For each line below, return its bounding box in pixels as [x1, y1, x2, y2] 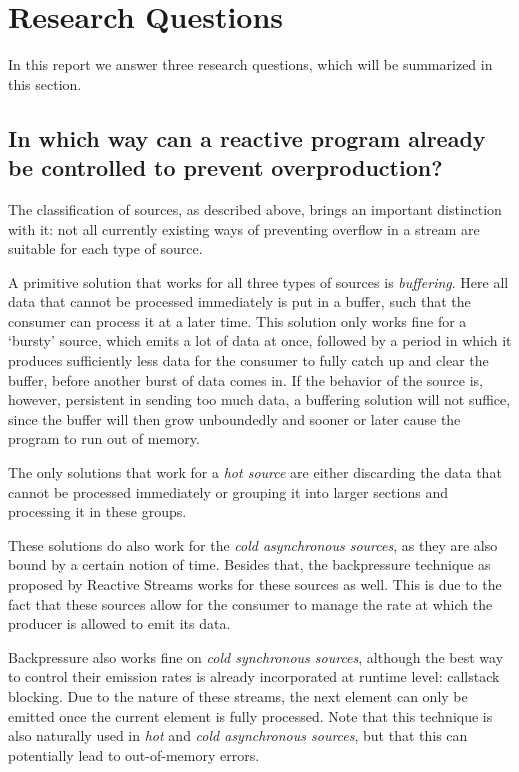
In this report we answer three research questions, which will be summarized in [8, 54, 493, 75]
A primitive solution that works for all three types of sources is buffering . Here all [8, 271, 509, 292]
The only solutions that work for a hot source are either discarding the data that [8, 462, 502, 483]
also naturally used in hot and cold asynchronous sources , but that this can [8, 725, 468, 746]
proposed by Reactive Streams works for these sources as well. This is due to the [8, 574, 502, 594]
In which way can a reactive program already [8, 122, 486, 153]
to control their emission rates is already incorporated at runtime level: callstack [8, 666, 500, 687]
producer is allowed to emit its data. [8, 613, 231, 634]
